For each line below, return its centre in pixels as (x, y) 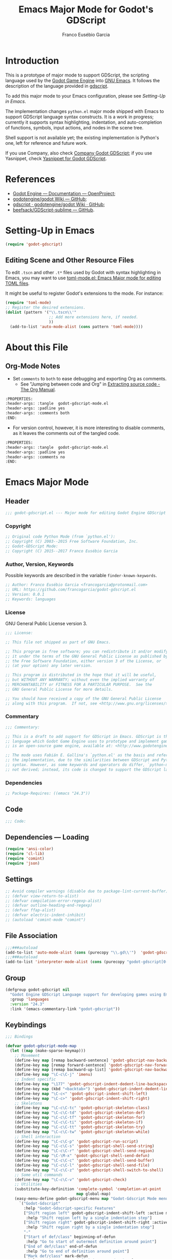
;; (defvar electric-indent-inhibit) (46, 915)
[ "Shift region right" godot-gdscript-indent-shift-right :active (96, 1223)
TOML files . (17, 283)
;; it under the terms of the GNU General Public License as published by (87, 656)
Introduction (32, 61)
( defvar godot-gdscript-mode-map (41, 1046)
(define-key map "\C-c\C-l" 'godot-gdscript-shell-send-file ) (82, 1165)
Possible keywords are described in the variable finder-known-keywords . (81, 576)
